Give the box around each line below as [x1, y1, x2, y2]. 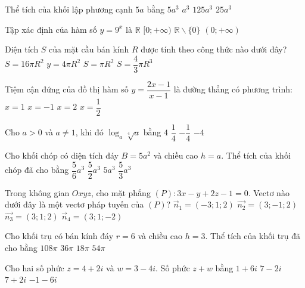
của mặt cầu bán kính [49, 43, 129, 55]
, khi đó [75, 126, 104, 138]
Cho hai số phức [5, 261, 64, 274]
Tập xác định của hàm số [5, 23, 97, 35]
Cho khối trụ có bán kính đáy [5, 230, 114, 242]
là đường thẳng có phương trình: [173, 83, 292, 95]
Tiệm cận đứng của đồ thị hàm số [5, 83, 129, 95]
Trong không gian [5, 186, 70, 199]
